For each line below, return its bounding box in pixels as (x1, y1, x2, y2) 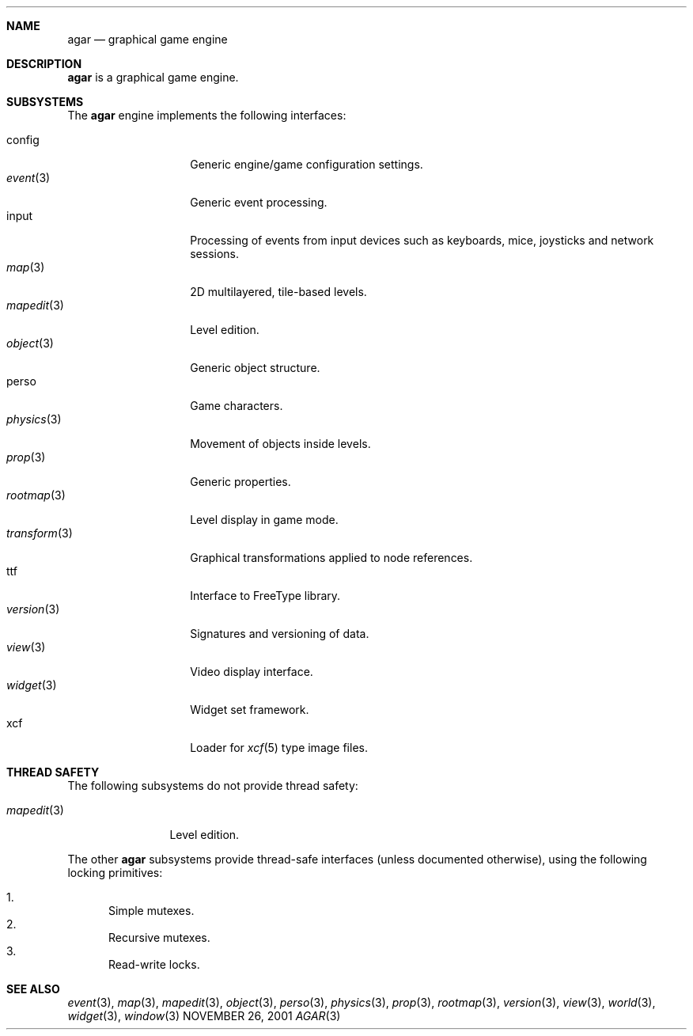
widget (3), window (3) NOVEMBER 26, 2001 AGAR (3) (67, 1009, 341, 1023)
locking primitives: (67, 866, 163, 879)
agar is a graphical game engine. (67, 70, 239, 84)
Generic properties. (190, 475, 291, 488)
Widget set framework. (190, 703, 309, 716)
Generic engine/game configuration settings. (190, 157, 423, 171)
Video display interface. (190, 665, 313, 678)
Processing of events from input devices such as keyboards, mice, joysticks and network (190, 233, 654, 247)
